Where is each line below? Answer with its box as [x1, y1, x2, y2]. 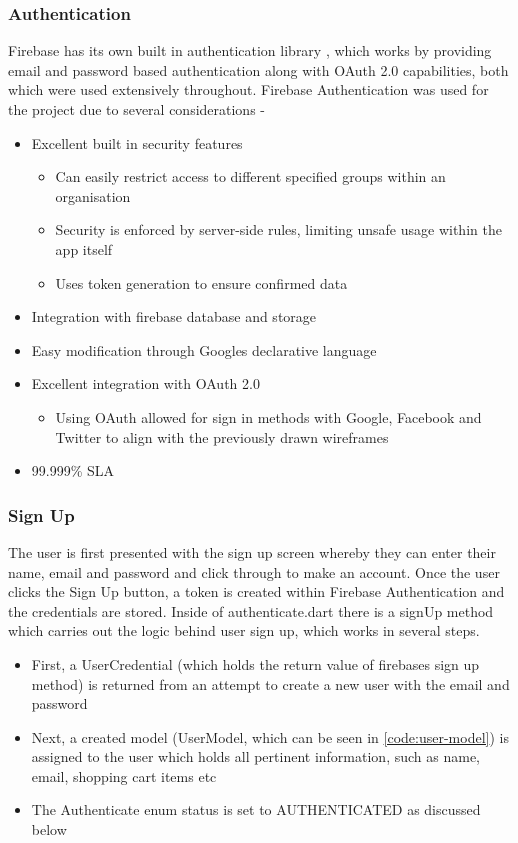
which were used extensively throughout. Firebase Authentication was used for [8, 79, 489, 100]
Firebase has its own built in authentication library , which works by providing [8, 40, 492, 61]
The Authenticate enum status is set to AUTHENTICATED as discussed [31, 799, 481, 820]
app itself [55, 238, 113, 259]
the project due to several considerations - [8, 99, 265, 119]
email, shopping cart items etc [31, 765, 217, 786]
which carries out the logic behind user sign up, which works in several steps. [8, 620, 480, 641]
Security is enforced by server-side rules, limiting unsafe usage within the [55, 219, 502, 240]
